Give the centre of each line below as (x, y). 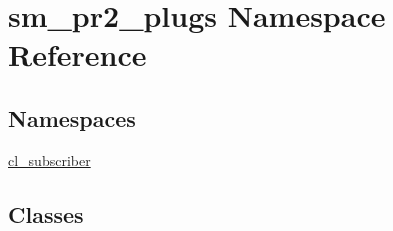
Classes (46, 213)
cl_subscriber (49, 159)
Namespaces (72, 117)
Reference (77, 54)
